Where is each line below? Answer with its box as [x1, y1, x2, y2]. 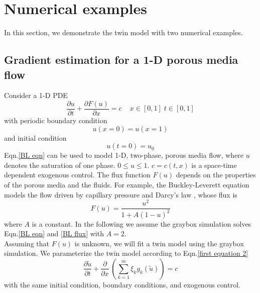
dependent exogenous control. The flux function [4, 169, 151, 180]
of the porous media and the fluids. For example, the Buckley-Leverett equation [4, 179, 249, 189]
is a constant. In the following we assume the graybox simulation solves [32, 218, 251, 229]
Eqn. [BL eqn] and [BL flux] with [4, 228, 104, 239]
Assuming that [4, 238, 49, 248]
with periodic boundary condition [4, 115, 107, 125]
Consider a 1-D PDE [4, 90, 68, 101]
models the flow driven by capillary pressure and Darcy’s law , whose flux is [4, 189, 237, 200]
